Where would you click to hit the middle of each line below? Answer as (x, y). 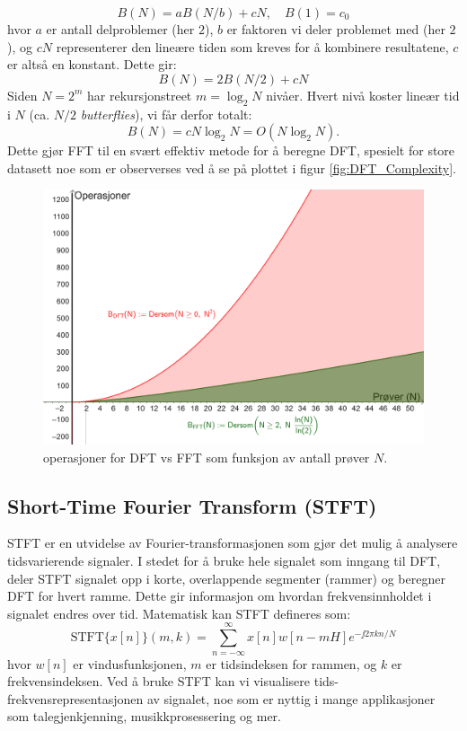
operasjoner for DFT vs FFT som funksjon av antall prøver (207, 457)
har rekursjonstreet (140, 95)
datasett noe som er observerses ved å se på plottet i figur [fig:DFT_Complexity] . (232, 167)
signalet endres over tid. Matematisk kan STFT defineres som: (179, 613)
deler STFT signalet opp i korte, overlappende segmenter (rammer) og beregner (226, 578)
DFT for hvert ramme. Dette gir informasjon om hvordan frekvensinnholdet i (220, 596)
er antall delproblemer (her (120, 29)
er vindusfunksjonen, (130, 663)
